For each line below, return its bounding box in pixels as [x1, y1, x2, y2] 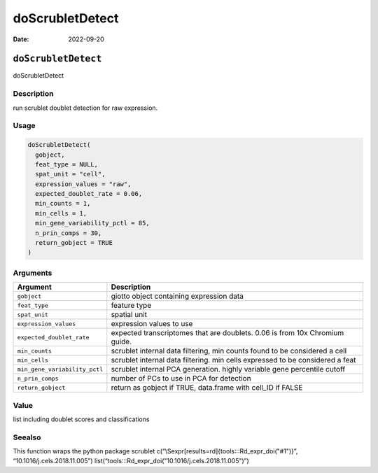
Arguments [13, 268, 52, 278]
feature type [111, 301, 152, 311]
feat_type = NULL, [35, 160, 98, 168]
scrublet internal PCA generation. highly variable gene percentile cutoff [111, 365, 346, 374]
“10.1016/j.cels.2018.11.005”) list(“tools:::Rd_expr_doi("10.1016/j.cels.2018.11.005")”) [13, 457, 250, 465]
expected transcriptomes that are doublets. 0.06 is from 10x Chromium [111, 328, 344, 338]
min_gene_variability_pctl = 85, [35, 219, 150, 227]
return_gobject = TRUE [35, 239, 113, 247]
